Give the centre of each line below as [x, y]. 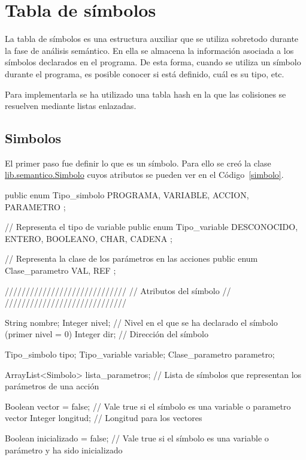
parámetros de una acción [52, 386]
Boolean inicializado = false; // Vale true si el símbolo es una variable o [137, 438]
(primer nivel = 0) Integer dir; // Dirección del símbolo [107, 334]
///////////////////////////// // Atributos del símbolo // [118, 290]
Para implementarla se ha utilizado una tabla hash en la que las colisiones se [146, 94]
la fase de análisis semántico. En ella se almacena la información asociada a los [149, 50]
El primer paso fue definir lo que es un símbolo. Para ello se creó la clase [138, 163]
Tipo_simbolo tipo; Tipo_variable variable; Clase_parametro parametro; [140, 354]
